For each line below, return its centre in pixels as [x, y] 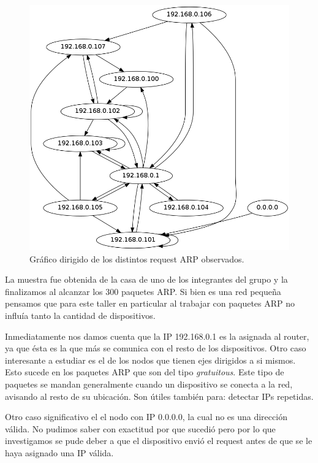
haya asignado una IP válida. [59, 452]
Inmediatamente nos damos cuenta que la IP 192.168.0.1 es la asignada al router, [157, 336]
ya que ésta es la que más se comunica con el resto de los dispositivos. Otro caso [156, 348]
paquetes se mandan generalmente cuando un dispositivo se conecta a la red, [149, 384]
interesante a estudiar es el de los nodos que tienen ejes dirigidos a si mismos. [150, 360]
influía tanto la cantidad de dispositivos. [80, 316]
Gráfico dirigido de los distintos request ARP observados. [137, 258]
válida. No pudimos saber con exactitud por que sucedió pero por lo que [140, 428]
